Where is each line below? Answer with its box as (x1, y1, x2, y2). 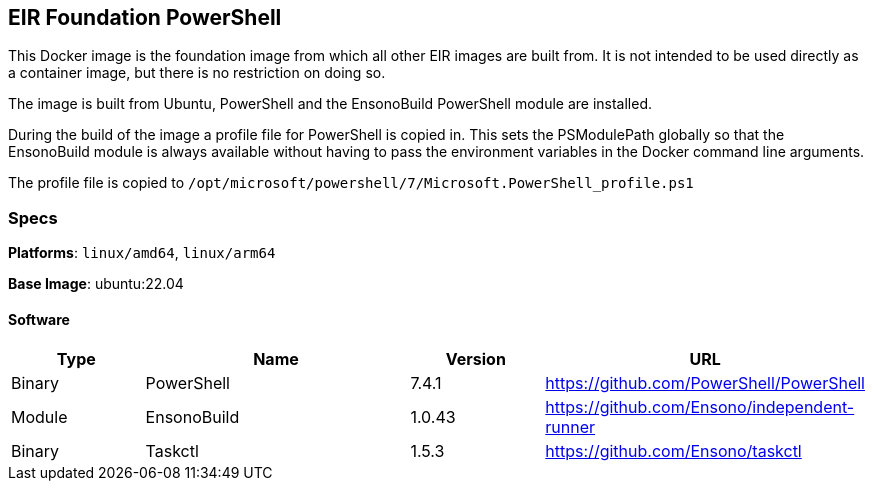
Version (445, 349, 506, 370)
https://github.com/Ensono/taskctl (545, 441, 802, 462)
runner (545, 417, 596, 438)
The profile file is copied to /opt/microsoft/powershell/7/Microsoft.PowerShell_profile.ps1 (8, 174, 694, 192)
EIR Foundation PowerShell (8, 5, 282, 30)
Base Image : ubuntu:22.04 (8, 275, 184, 293)
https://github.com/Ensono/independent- (545, 397, 855, 418)
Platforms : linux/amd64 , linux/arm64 (8, 244, 276, 262)
